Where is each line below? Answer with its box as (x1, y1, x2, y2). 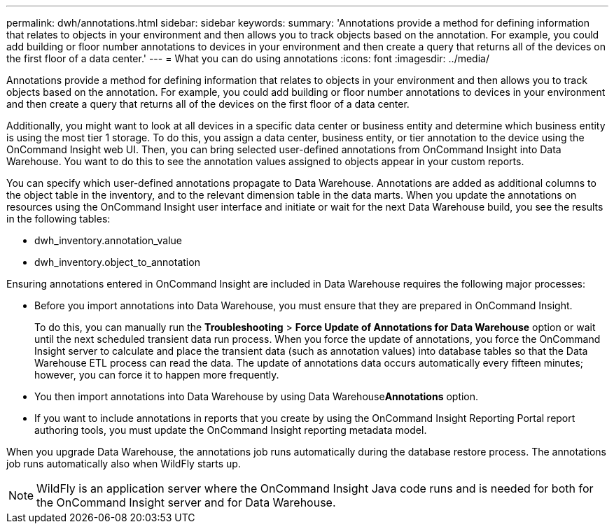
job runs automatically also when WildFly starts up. (6, 458, 241, 470)
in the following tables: (6, 213, 111, 225)
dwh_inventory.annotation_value (34, 234, 182, 246)
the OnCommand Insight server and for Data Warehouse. (36, 495, 336, 509)
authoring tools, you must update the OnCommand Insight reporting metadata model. (34, 424, 427, 436)
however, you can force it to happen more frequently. (34, 369, 279, 381)
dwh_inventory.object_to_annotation (34, 256, 200, 268)
